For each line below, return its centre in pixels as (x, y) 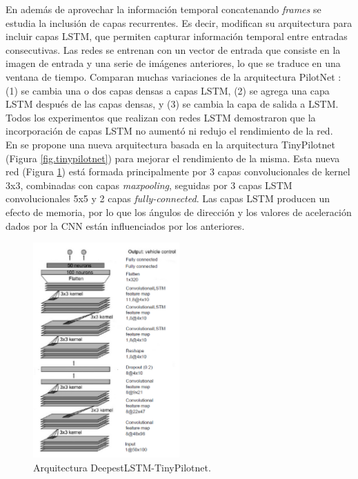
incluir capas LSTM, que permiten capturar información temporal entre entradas (177, 36)
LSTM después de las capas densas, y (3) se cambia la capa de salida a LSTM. (172, 104)
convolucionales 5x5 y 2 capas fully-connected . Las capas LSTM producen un (168, 198)
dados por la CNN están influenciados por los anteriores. (125, 225)
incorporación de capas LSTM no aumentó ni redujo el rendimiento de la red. (169, 131)
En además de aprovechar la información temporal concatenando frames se (163, 9)
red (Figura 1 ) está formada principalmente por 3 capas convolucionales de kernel (178, 172)
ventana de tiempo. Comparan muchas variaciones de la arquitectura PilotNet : (173, 76)
